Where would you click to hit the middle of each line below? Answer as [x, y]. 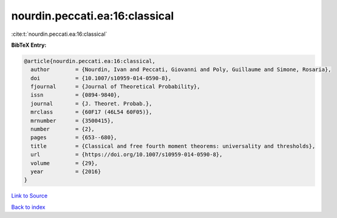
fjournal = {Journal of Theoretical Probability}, [115, 87]
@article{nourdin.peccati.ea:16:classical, [90, 61]
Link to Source [29, 196]
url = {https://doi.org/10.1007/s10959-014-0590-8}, [127, 155]
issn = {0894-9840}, [76, 95]
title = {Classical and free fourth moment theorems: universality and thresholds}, [173, 146]
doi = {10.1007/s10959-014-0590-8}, [101, 78]
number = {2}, [63, 129]
